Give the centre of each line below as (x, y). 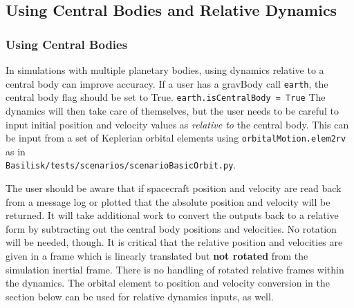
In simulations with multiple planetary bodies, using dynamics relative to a (165, 70)
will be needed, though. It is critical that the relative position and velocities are (174, 242)
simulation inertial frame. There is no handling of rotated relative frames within (175, 269)
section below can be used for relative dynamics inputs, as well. (140, 296)
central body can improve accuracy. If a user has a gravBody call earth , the (167, 83)
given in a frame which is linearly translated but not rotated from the (157, 255)
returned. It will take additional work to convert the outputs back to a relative (172, 215)
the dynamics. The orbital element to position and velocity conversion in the (168, 283)
